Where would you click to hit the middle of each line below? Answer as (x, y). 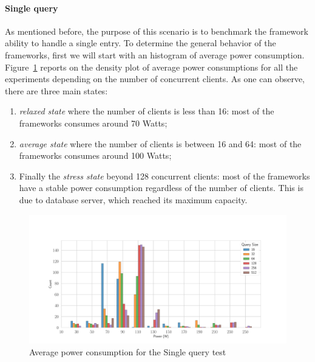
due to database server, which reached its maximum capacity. (133, 199)
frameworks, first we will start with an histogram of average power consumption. (155, 54)
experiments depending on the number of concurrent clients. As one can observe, (155, 79)
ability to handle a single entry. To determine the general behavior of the (141, 43)
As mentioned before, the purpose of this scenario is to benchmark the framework (157, 31)
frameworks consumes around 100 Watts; (95, 155)
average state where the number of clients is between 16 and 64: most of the (160, 143)
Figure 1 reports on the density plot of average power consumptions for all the (151, 67)
